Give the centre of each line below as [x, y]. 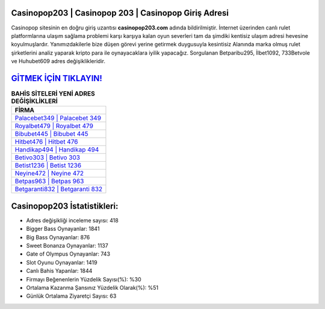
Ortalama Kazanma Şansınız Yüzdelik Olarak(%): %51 [92, 288]
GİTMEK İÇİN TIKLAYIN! [57, 78]
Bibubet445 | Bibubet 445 [51, 134]
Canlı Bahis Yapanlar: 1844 [59, 271]
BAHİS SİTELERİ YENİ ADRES [53, 94]
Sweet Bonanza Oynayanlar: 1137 [67, 246]
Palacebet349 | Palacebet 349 [58, 118]
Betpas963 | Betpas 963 [49, 182]
